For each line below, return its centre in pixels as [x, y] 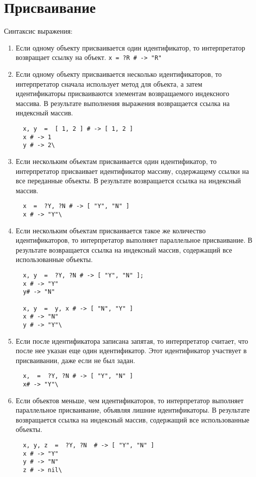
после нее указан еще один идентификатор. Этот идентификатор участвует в [131, 350]
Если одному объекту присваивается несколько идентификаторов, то [119, 74]
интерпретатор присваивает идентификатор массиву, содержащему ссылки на [132, 171]
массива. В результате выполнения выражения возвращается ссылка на [123, 103]
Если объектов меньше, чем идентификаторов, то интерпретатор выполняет [129, 400]
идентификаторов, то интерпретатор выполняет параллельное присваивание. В [134, 240]
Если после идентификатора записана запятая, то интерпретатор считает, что [132, 341]
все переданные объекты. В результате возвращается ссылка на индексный [128, 181]
